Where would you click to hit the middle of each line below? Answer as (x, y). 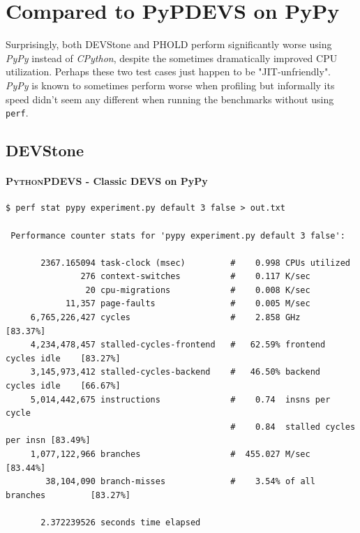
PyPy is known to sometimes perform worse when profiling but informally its (170, 85)
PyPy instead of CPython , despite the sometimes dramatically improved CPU (172, 58)
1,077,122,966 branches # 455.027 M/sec (170, 455)
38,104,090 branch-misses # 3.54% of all (180, 482)
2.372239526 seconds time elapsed (121, 522)
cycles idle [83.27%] (63, 358)
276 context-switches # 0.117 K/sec (195, 277)
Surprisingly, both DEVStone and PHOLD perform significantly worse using (169, 44)
